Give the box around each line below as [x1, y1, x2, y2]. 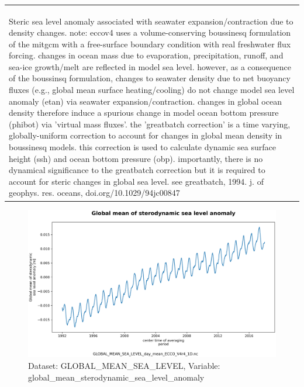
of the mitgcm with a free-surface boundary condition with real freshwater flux [9, 37, 291, 50]
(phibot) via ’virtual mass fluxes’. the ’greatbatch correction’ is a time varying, [9, 118, 291, 130]
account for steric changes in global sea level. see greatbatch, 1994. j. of [9, 175, 264, 187]
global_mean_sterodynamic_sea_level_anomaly [28, 371, 205, 383]
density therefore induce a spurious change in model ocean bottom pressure [9, 106, 279, 119]
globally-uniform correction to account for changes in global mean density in [9, 129, 282, 141]
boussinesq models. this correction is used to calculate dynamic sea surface [9, 141, 276, 153]
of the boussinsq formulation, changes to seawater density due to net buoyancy [9, 72, 291, 84]
